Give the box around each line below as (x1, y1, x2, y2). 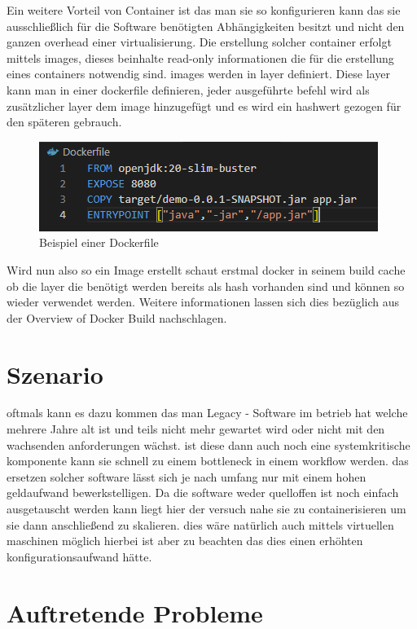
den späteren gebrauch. (7, 113, 122, 130)
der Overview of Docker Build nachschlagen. (7, 309, 227, 326)
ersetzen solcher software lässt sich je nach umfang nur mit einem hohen (7, 468, 367, 485)
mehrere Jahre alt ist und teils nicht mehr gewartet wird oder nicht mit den (7, 420, 385, 438)
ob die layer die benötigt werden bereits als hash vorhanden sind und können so (7, 277, 405, 294)
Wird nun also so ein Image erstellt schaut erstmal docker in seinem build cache (7, 261, 406, 278)
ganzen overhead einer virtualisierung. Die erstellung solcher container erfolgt (7, 33, 392, 51)
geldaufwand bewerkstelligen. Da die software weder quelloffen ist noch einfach (7, 484, 399, 501)
